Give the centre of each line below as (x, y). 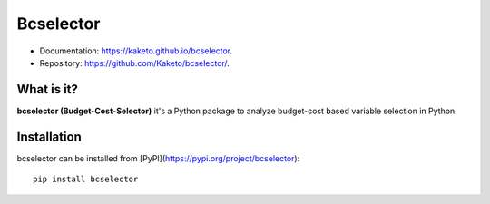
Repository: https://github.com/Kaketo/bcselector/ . (135, 63)
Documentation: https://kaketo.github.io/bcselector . (136, 51)
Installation (49, 136)
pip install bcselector (86, 180)
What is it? (48, 89)
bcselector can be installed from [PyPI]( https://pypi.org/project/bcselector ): (158, 158)
